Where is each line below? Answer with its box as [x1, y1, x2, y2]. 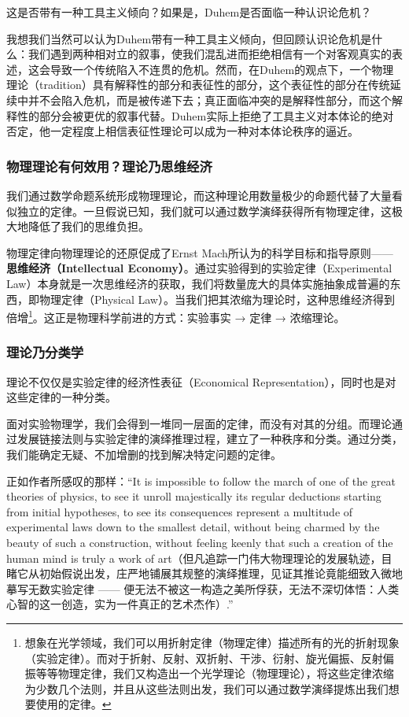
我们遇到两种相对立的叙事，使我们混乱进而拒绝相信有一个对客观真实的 [28, 46, 392, 62]
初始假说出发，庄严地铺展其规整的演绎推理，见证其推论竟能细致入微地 [39, 565, 403, 582]
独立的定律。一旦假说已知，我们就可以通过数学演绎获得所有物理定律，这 [17, 202, 392, 219]
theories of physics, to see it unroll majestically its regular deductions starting [6, 488, 381, 504]
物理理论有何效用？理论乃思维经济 [6, 156, 212, 176]
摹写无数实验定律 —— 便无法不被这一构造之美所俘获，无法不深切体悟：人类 [6, 580, 400, 597]
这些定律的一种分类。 [6, 389, 116, 405]
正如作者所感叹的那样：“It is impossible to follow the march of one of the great [6, 472, 396, 489]
